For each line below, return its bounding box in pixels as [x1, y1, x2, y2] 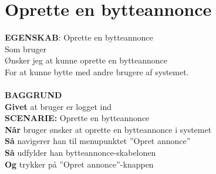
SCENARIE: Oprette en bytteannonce [5, 112, 150, 124]
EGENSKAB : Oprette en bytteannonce [5, 31, 153, 43]
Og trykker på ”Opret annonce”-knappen [5, 158, 154, 170]
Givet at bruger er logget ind [5, 100, 112, 112]
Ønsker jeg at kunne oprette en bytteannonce [5, 54, 168, 66]
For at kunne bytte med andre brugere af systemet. [5, 65, 189, 78]
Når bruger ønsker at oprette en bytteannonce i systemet [5, 123, 212, 135]
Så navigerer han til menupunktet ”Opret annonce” [5, 135, 191, 147]
